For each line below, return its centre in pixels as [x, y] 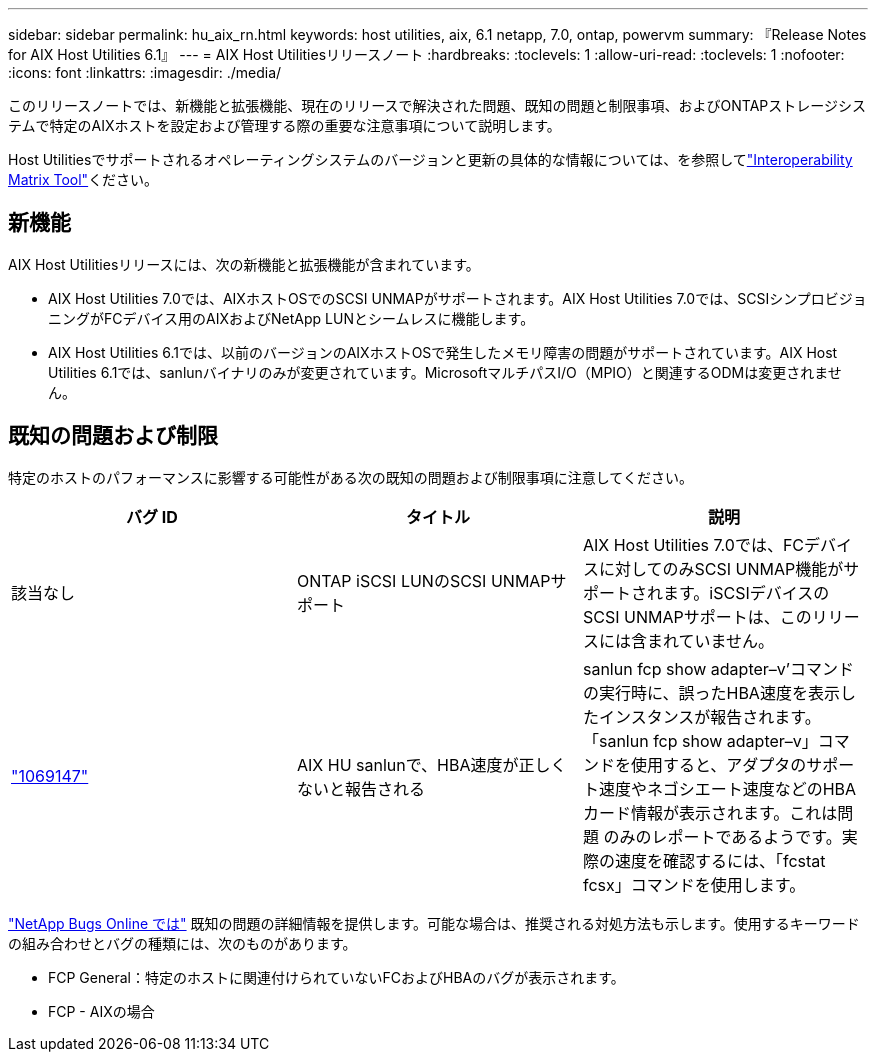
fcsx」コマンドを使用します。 [694, 884]
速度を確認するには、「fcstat [720, 860]
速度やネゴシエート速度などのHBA [727, 788]
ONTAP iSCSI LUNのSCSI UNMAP [423, 580]
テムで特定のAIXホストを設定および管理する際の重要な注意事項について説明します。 [284, 125]
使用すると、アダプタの [718, 764]
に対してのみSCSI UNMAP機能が [721, 568]
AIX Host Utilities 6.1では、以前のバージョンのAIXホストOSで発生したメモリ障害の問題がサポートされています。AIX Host [443, 352]
